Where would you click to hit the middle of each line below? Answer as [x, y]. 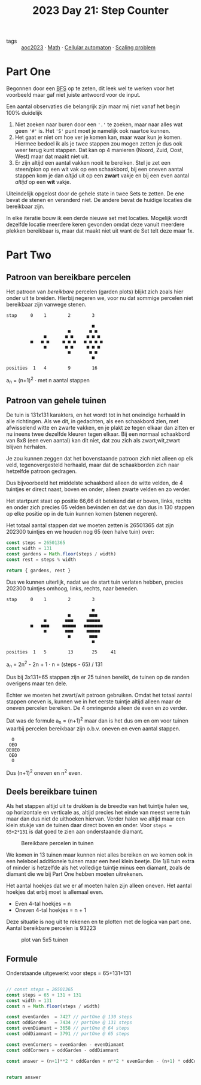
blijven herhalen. [27, 447]
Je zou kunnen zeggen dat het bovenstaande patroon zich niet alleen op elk [100, 459]
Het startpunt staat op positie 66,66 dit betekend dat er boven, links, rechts [99, 501]
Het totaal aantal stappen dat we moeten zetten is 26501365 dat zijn [90, 525]
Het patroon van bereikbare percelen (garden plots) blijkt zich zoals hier [95, 292]
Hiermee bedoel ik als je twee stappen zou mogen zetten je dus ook [98, 144]
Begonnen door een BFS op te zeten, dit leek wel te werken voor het [90, 88]
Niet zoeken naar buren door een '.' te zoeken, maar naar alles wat [99, 124]
